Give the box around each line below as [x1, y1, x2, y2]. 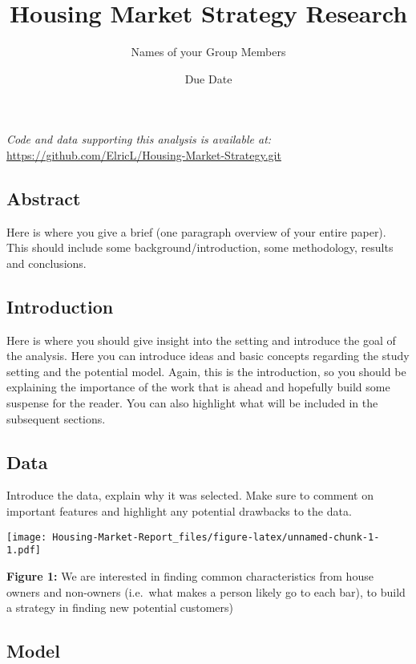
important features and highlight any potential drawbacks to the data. [6, 503, 352, 520]
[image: [6, 531, 47, 543]
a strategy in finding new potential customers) [6, 599, 234, 616]
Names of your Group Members [131, 43, 286, 60]
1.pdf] [6, 545, 41, 557]
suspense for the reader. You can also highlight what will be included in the [6, 395, 378, 411]
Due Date [184, 70, 232, 87]
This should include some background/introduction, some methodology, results [6, 239, 394, 256]
